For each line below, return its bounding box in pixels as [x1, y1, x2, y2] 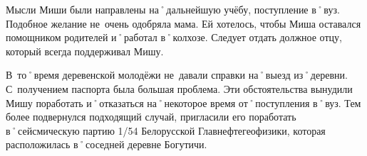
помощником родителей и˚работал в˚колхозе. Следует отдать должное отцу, [6, 30, 342, 45]
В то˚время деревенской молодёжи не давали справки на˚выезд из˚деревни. [6, 67, 348, 82]
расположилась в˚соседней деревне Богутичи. [6, 137, 207, 152]
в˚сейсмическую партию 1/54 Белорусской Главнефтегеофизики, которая [6, 123, 326, 138]
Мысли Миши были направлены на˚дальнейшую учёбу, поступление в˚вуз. [6, 2, 340, 16]
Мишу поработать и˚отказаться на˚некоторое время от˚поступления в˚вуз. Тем [6, 95, 361, 110]
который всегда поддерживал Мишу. [6, 43, 164, 58]
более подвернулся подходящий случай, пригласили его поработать [6, 109, 296, 124]
